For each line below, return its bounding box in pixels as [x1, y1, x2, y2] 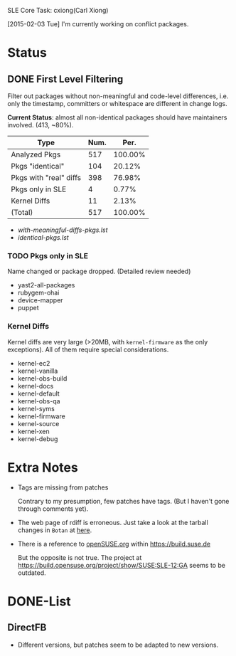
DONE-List [7, 593, 71, 609]
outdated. [17, 568, 46, 577]
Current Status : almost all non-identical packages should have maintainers [7, 113, 227, 122]
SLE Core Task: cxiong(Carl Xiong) [7, 6, 109, 14]
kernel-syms [17, 404, 55, 413]
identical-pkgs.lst [17, 233, 69, 241]
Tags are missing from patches [17, 483, 109, 492]
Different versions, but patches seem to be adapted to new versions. [17, 640, 219, 649]
